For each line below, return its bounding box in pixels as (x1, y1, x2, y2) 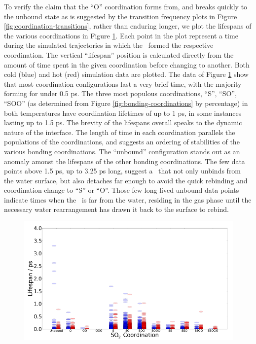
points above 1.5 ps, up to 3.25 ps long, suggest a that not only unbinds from (4, 166, 241, 176)
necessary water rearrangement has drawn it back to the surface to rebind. (4, 204, 229, 214)
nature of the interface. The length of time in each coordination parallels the (4, 127, 235, 137)
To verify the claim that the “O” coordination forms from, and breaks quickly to (4, 1, 248, 11)
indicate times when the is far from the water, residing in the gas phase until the (4, 194, 252, 205)
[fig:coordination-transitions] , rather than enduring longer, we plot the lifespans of (4, 21, 252, 31)
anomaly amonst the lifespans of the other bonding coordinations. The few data (4, 156, 245, 166)
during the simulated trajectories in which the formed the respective (4, 40, 214, 50)
